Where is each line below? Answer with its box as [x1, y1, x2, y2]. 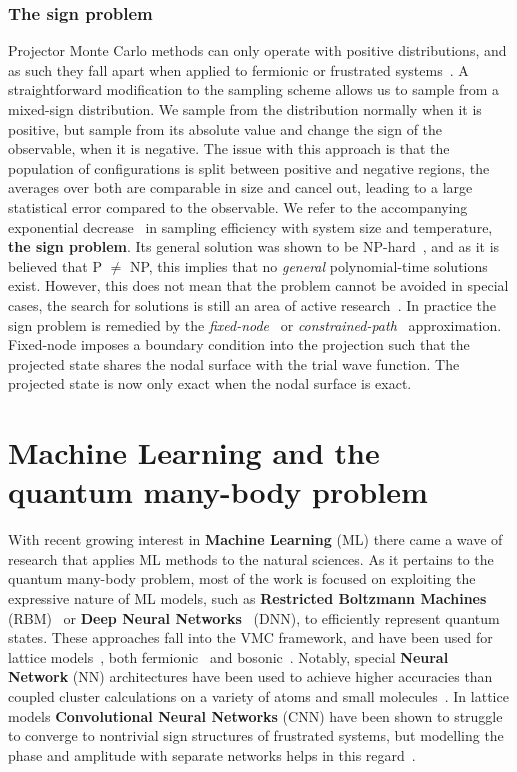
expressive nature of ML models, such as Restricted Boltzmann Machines [8, 588, 487, 608]
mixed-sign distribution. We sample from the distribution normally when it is [8, 99, 482, 119]
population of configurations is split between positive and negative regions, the [8, 157, 490, 178]
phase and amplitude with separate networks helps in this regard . [8, 744, 416, 765]
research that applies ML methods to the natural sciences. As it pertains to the [8, 548, 494, 569]
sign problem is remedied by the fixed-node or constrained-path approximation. [8, 314, 502, 335]
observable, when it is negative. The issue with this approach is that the [8, 138, 450, 159]
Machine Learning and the [8, 432, 380, 473]
